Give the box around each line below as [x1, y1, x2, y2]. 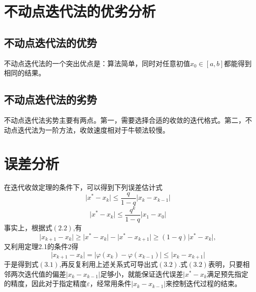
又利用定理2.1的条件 [4, 241, 68, 252]
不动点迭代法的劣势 [4, 92, 97, 107]
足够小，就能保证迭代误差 [100, 268, 183, 279]
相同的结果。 [4, 68, 45, 78]
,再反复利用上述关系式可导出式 [59, 259, 158, 269]
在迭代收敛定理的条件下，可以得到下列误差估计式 [4, 182, 162, 192]
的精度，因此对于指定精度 [4, 278, 87, 289]
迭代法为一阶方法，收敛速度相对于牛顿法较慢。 [17, 124, 169, 135]
